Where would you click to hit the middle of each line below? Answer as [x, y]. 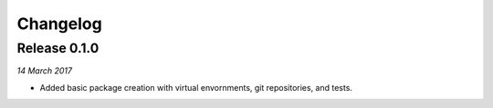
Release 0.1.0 [58, 48]
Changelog [59, 24]
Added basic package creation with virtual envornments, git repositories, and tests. [196, 87]
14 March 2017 [45, 71]
